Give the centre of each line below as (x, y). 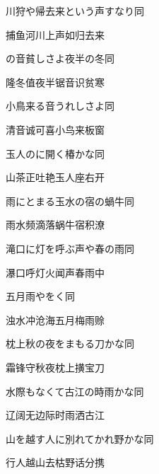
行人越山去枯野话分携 (55, 462)
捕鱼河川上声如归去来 (55, 34)
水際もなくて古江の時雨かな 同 (75, 391)
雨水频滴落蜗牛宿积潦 (55, 225)
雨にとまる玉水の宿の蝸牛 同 (70, 201)
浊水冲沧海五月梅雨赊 (55, 319)
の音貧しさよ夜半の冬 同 (60, 58)
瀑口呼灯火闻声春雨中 (55, 272)
